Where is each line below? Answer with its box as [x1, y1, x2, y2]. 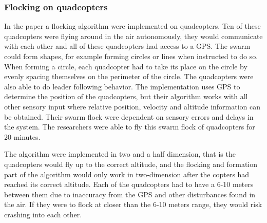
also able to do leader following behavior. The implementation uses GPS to [4, 81, 240, 91]
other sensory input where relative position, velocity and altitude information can [4, 101, 261, 112]
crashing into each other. [4, 209, 82, 219]
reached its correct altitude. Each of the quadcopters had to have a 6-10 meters [4, 179, 254, 190]
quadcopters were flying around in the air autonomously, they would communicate [4, 30, 263, 41]
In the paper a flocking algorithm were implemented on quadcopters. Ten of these [4, 21, 261, 31]
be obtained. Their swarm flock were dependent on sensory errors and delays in [4, 111, 254, 122]
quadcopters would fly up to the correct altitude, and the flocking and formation [4, 158, 258, 169]
